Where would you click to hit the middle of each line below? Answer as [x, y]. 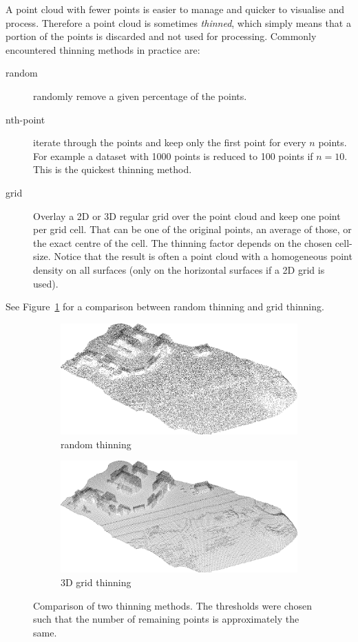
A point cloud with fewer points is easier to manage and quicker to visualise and [175, 9]
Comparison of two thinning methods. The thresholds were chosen [172, 605]
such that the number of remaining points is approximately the [166, 619]
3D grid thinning [96, 582]
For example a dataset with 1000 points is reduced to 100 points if [173, 156]
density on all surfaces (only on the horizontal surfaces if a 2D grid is [179, 269]
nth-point [25, 119]
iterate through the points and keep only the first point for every [170, 142]
